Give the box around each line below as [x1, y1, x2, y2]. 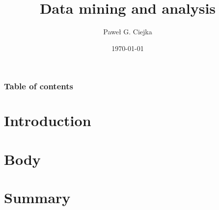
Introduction [4, 110, 91, 131]
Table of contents [4, 80, 73, 92]
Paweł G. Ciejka [103, 26, 152, 37]
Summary [4, 187, 71, 208]
